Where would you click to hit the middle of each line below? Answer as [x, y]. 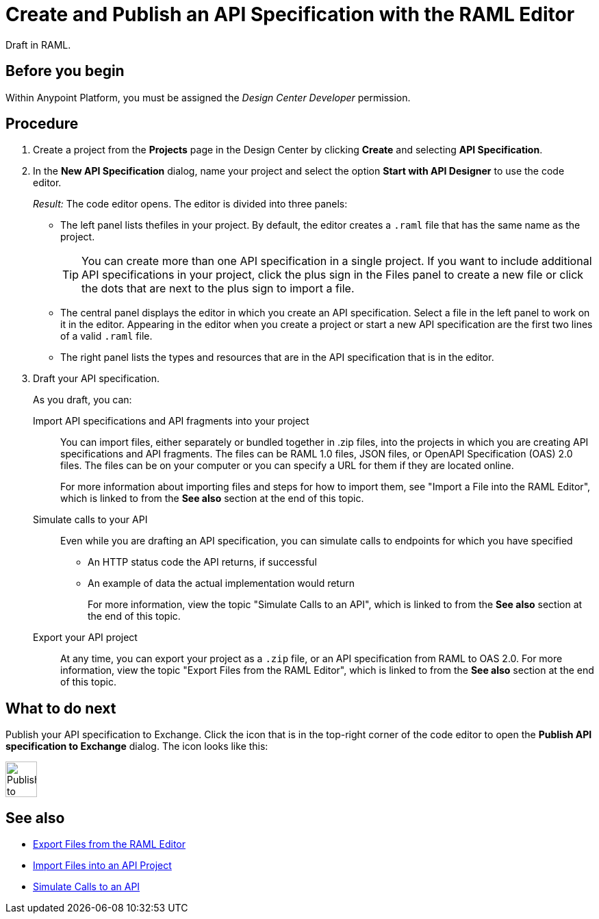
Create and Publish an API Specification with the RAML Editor [290, 14]
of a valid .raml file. [106, 336]
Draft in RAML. [38, 45]
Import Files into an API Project [102, 866]
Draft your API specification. [96, 379]
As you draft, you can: [82, 400]
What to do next [61, 708]
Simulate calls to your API [90, 520]
